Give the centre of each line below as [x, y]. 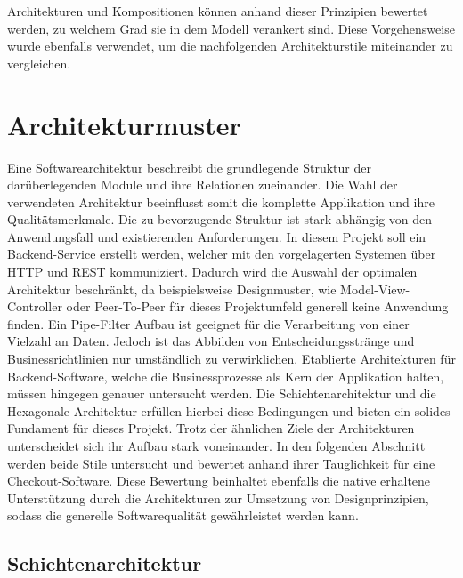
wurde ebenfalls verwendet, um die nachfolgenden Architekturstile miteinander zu [230, 46]
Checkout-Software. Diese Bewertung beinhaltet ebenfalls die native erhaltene [219, 481]
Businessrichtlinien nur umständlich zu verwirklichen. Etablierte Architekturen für [231, 359]
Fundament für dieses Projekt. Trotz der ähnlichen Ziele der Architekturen [211, 428]
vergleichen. [39, 63]
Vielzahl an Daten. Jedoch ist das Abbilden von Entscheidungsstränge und [211, 341]
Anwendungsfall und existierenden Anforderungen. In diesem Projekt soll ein [217, 236]
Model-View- [375, 289]
